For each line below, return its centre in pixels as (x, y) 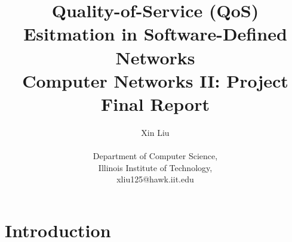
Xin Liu (155, 132)
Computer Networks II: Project (155, 80)
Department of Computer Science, (155, 156)
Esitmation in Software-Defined (155, 34)
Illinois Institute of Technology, (155, 167)
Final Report (155, 103)
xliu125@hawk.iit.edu (155, 179)
